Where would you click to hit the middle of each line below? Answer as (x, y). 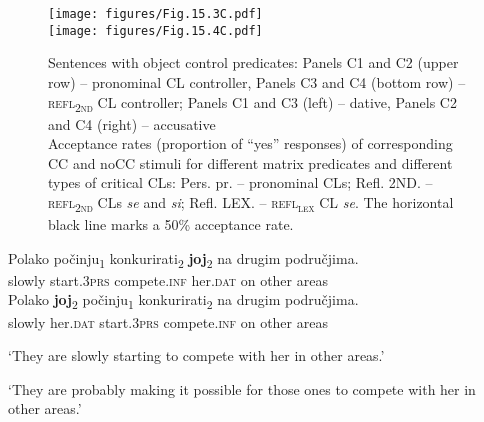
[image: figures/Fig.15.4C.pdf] (155, 30)
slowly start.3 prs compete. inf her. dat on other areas (168, 279)
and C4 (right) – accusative (132, 123)
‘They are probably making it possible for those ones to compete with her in (242, 388)
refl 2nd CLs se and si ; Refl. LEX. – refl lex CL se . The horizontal (251, 203)
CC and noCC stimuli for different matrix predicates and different (250, 162)
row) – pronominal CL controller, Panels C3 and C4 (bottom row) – (257, 81)
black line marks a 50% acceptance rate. (171, 224)
